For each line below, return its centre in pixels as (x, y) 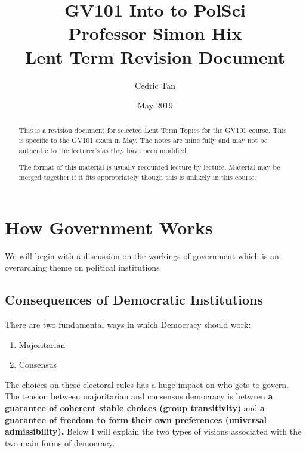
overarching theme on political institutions (82, 267)
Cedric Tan (155, 85)
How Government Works (109, 227)
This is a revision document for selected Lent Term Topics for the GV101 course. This (153, 130)
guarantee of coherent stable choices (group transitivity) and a (135, 407)
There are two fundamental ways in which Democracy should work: (128, 324)
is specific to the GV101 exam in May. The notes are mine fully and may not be (143, 140)
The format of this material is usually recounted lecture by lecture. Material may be (149, 167)
